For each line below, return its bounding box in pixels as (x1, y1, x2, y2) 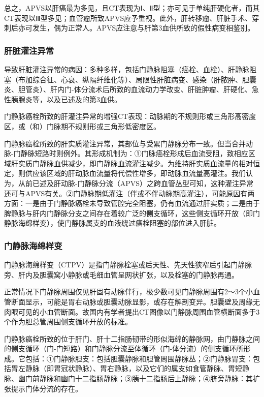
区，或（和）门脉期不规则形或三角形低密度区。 (4, 120, 160, 131)
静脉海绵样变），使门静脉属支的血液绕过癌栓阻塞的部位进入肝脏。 (4, 218, 221, 228)
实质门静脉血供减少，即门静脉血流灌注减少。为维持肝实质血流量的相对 (18, 158, 253, 168)
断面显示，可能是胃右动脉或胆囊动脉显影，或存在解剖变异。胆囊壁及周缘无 (11, 296, 260, 307)
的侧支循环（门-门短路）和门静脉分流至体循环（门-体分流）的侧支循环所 (4, 343, 244, 354)
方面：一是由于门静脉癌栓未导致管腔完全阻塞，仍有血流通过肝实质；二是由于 (4, 198, 260, 208)
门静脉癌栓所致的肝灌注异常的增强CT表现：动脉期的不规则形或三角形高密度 (4, 111, 256, 121)
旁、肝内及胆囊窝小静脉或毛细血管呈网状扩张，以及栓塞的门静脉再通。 (4, 269, 239, 280)
